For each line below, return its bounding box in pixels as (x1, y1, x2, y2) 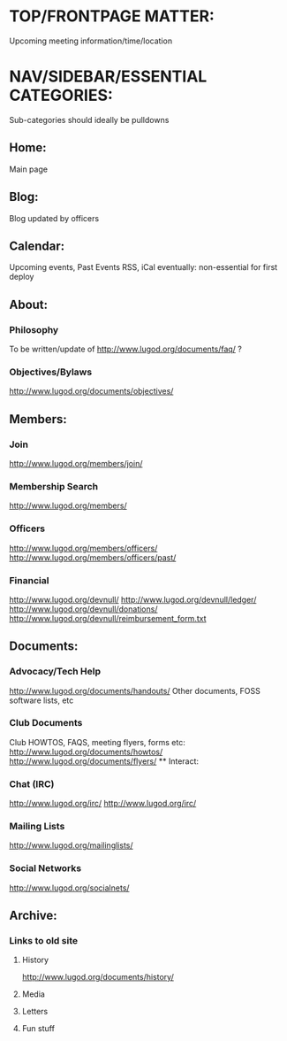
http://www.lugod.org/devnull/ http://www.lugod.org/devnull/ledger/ (9, 594, 257, 605)
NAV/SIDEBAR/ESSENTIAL (9, 66, 208, 87)
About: (9, 297, 49, 312)
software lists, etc (9, 695, 74, 706)
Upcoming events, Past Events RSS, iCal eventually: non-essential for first (9, 262, 278, 273)
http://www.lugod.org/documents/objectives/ (9, 386, 174, 397)
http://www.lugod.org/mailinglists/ (9, 840, 134, 851)
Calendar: (9, 238, 64, 253)
